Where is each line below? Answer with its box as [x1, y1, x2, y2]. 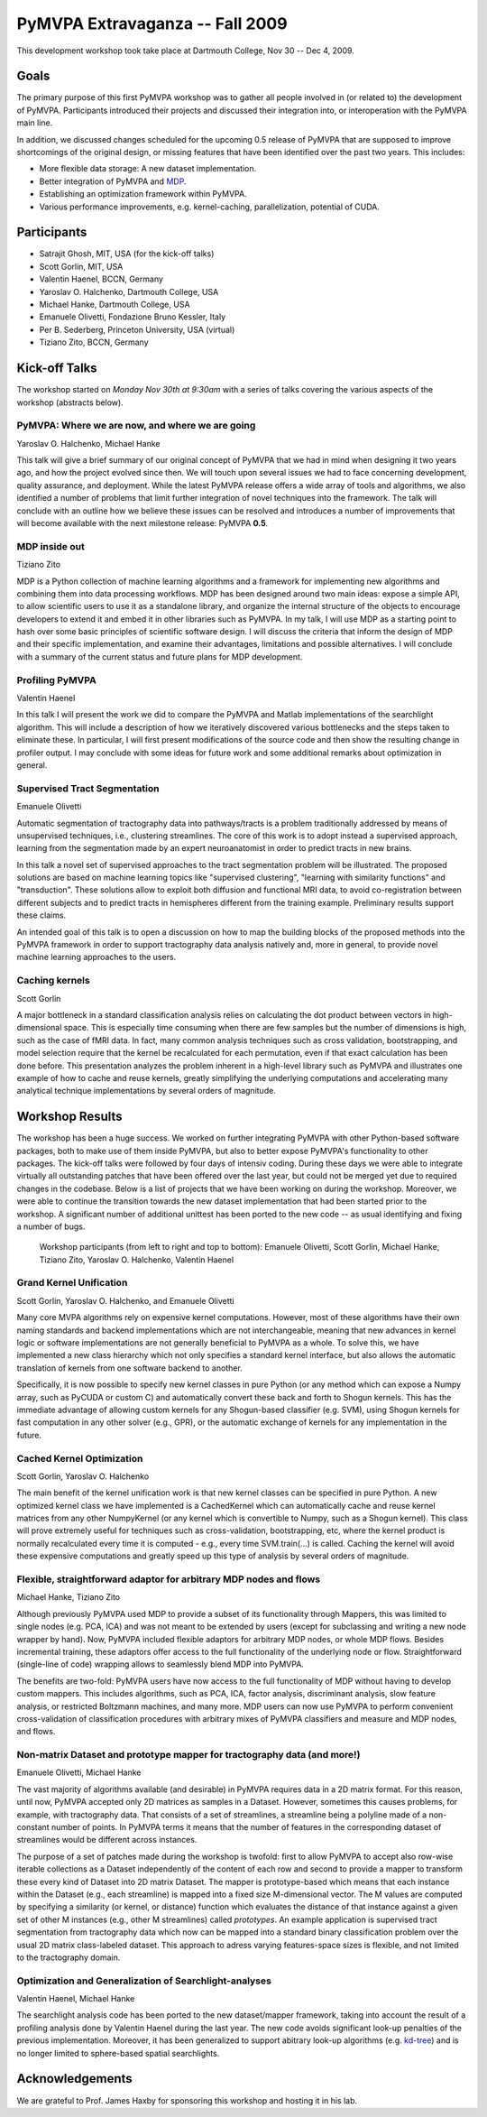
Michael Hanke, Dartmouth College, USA [39, 299, 190, 310]
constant [16, 1821, 50, 1832]
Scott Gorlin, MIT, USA [39, 261, 124, 272]
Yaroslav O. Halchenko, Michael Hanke [16, 438, 161, 448]
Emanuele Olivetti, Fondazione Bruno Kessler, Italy [39, 311, 226, 322]
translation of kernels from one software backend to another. [16, 1363, 243, 1373]
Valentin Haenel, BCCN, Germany [39, 273, 164, 284]
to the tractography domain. [16, 1952, 121, 1963]
